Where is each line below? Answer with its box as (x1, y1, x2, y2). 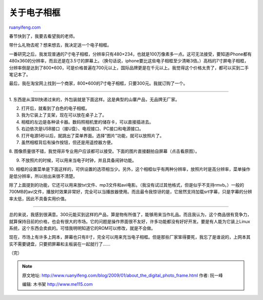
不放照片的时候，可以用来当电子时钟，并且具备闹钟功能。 (21, 157, 136, 163)
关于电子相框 (9, 7, 61, 18)
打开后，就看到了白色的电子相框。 (21, 105, 90, 112)
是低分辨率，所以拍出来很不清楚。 (9, 173, 77, 179)
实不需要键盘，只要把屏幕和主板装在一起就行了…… (9, 241, 111, 247)
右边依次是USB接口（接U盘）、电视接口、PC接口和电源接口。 (21, 126, 144, 131)
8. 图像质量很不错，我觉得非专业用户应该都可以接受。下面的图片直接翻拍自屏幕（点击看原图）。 (9, 149, 200, 154)
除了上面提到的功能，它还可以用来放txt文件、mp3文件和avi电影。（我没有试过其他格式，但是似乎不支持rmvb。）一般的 (9, 182, 244, 187)
